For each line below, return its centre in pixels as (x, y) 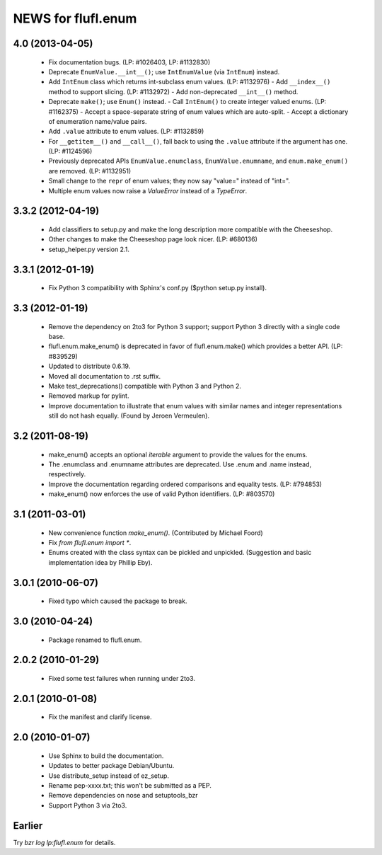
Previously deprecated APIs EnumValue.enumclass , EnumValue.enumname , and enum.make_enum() (198, 161)
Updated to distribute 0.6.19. (89, 366)
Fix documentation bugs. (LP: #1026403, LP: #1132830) (129, 62)
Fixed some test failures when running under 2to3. (122, 678)
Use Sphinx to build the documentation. (106, 756)
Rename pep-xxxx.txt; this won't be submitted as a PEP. (130, 785)
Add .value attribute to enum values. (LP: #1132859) (126, 132)
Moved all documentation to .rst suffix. (105, 376)
